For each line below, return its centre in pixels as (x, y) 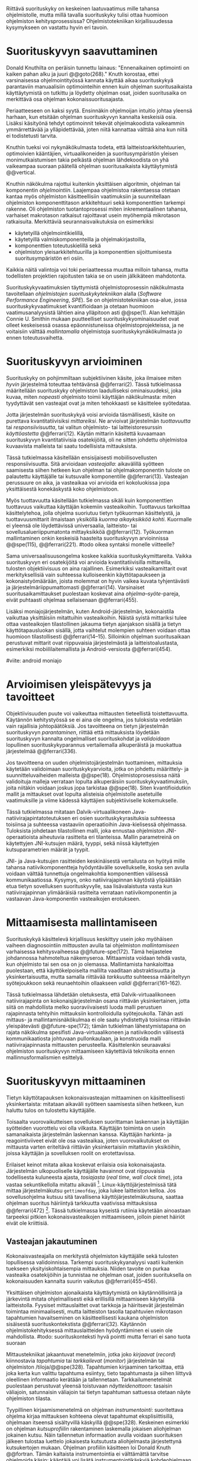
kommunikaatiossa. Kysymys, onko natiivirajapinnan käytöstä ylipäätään (94, 880)
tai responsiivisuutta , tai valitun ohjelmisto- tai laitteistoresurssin (84, 427)
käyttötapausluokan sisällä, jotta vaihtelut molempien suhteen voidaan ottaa (98, 630)
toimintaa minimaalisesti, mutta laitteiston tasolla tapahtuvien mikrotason (94, 1311)
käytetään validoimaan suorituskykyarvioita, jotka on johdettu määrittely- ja (98, 769)
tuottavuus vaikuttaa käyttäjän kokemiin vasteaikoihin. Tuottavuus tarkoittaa (98, 507)
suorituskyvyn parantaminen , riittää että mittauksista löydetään (83, 732)
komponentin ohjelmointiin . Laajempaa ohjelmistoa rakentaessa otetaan (93, 190)
